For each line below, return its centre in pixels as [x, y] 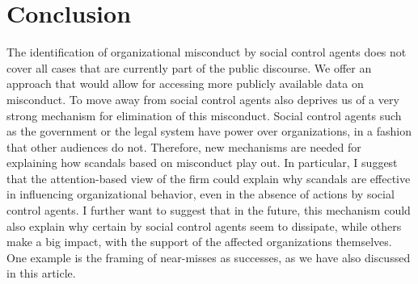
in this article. [41, 273]
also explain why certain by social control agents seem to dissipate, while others [204, 226]
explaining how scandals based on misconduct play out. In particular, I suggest [202, 163]
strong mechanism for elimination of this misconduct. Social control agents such [204, 115]
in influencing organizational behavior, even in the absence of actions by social [201, 194]
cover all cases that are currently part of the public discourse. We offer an [189, 67]
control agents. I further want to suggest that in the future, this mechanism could [209, 210]
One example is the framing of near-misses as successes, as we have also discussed [209, 257]
